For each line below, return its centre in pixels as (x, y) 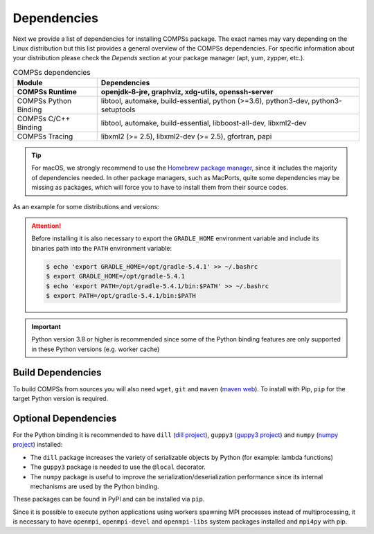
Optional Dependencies (65, 418)
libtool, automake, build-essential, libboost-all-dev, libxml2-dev (204, 123)
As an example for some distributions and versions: (86, 206)
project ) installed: (38, 445)
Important (46, 326)
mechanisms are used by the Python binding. (95, 486)
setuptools (118, 109)
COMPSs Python (44, 101)
